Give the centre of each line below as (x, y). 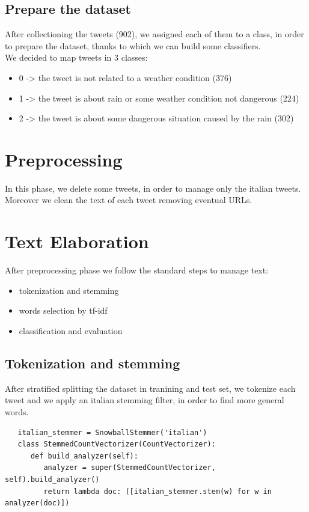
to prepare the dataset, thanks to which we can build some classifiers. (133, 45)
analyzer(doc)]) (37, 503)
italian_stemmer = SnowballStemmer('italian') (112, 432)
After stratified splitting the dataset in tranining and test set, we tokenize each (150, 388)
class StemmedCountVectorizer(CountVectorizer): (117, 444)
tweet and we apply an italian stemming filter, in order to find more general (145, 400)
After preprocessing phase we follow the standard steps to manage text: (137, 270)
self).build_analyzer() (52, 479)
